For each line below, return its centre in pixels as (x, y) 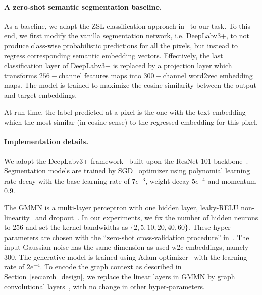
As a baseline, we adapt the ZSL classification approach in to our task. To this (127, 25)
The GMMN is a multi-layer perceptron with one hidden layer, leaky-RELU (121, 207)
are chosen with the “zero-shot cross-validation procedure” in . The (145, 237)
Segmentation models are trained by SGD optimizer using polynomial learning (127, 171)
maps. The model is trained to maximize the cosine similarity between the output (130, 85)
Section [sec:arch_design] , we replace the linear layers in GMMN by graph (120, 277)
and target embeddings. (41, 95)
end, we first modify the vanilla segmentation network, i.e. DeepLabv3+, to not (127, 36)
